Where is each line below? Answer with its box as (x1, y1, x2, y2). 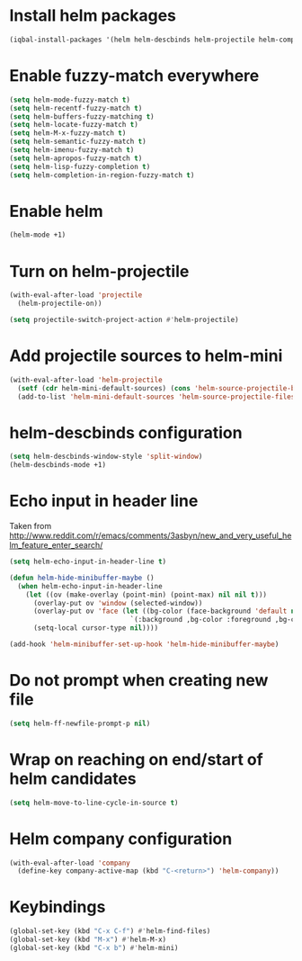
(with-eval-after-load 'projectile (9, 291, 143, 300)
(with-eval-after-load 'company (9, 858, 130, 867)
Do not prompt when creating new (9, 670, 269, 691)
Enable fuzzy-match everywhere (9, 66, 260, 85)
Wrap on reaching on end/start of (9, 749, 263, 769)
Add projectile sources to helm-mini (9, 346, 283, 366)
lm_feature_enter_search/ (9, 540, 103, 551)
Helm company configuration (9, 829, 233, 849)
